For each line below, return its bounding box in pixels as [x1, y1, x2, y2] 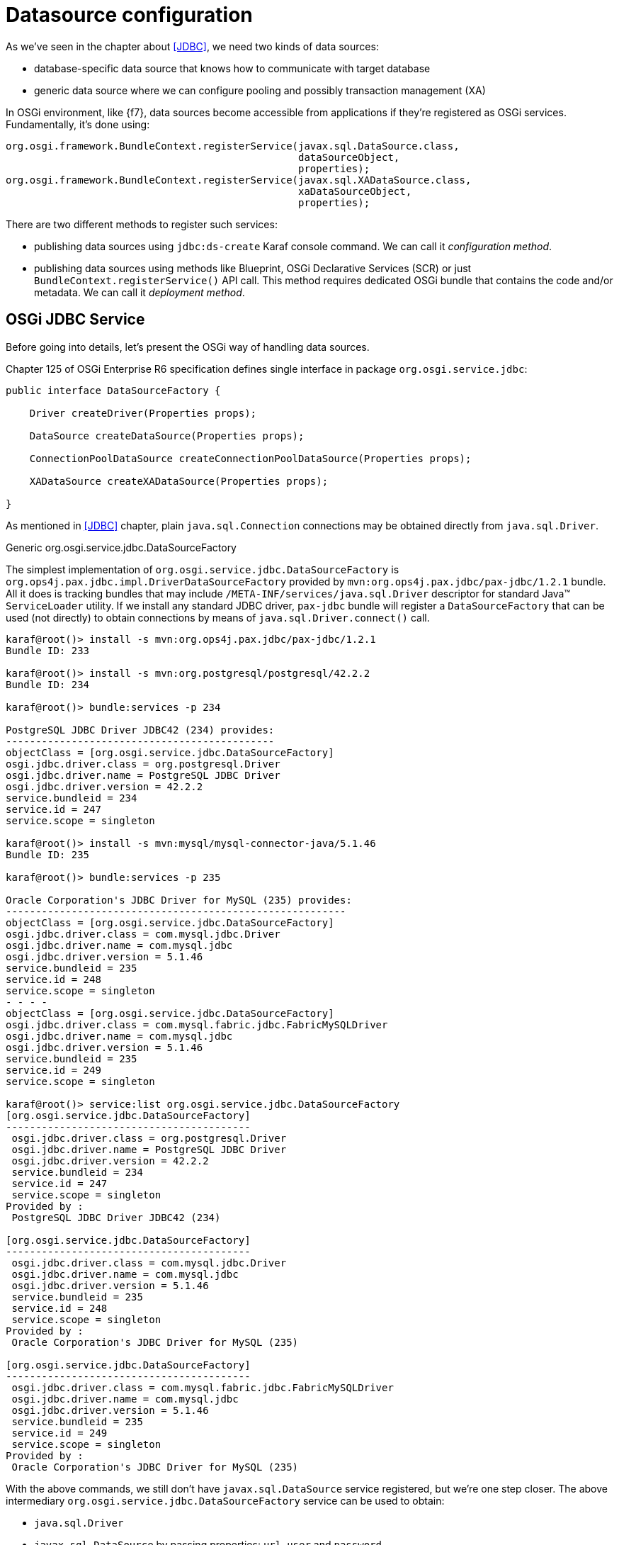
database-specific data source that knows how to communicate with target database [34, 62, 431, 74]
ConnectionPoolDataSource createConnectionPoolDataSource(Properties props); [29, 452, 472, 464]
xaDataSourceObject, [298, 185, 412, 197]
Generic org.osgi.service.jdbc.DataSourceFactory [6, 541, 237, 554]
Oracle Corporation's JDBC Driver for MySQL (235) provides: [6, 894, 352, 906]
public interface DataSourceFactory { [6, 384, 221, 396]
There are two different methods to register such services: [6, 218, 278, 230]
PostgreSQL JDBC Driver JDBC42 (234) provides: [6, 724, 275, 736]
